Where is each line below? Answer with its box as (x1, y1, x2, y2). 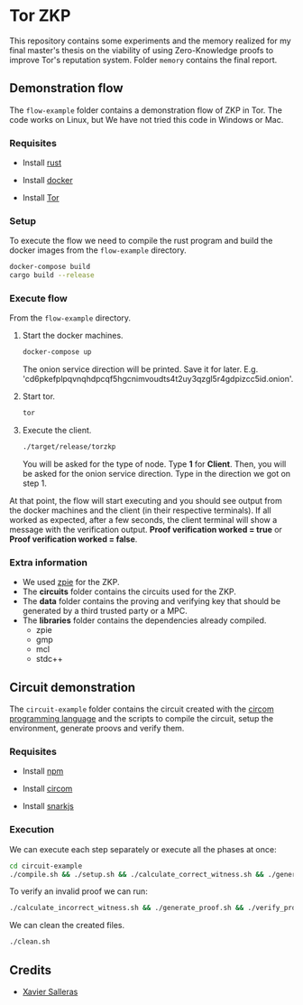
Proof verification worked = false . (9, 534, 138, 544)
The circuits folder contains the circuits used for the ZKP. (22, 586, 237, 597)
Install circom (22, 783, 73, 795)
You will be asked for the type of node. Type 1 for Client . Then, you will (22, 459, 287, 470)
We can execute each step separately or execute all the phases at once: (9, 843, 277, 854)
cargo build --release (9, 271, 95, 280)
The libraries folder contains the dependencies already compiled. (22, 615, 267, 626)
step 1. (22, 478, 48, 489)
